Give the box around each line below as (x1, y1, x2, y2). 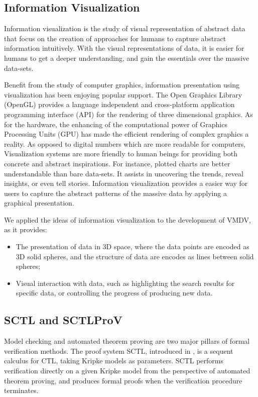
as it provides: (4, 224, 47, 235)
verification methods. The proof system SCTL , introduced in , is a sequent (4, 345, 233, 356)
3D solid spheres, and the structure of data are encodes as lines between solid (16, 251, 254, 261)
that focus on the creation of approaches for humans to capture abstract (4, 33, 226, 43)
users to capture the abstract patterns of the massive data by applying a (4, 187, 227, 198)
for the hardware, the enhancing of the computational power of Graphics (4, 119, 227, 129)
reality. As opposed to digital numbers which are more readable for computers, (4, 138, 246, 149)
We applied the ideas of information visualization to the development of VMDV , (4, 214, 251, 225)
